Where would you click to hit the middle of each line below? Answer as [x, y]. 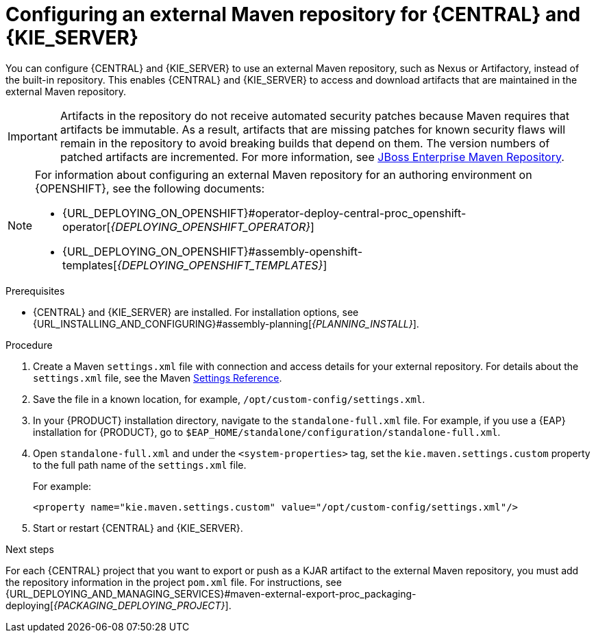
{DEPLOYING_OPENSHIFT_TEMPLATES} [220, 265]
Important [33, 136]
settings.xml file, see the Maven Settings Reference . [158, 378]
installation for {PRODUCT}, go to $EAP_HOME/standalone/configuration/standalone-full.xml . [267, 432]
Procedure [29, 345]
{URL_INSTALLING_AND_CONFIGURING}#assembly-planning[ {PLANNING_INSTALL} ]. [226, 323]
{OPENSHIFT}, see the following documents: [150, 188]
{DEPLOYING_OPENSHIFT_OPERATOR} [211, 226]
